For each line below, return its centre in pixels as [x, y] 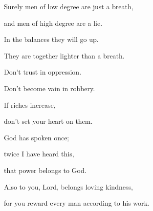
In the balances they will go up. [51, 39]
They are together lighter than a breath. [64, 55]
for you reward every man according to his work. [77, 203]
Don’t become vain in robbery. [50, 88]
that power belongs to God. [45, 170]
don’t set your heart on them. [48, 121]
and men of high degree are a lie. [53, 23]
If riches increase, [30, 105]
